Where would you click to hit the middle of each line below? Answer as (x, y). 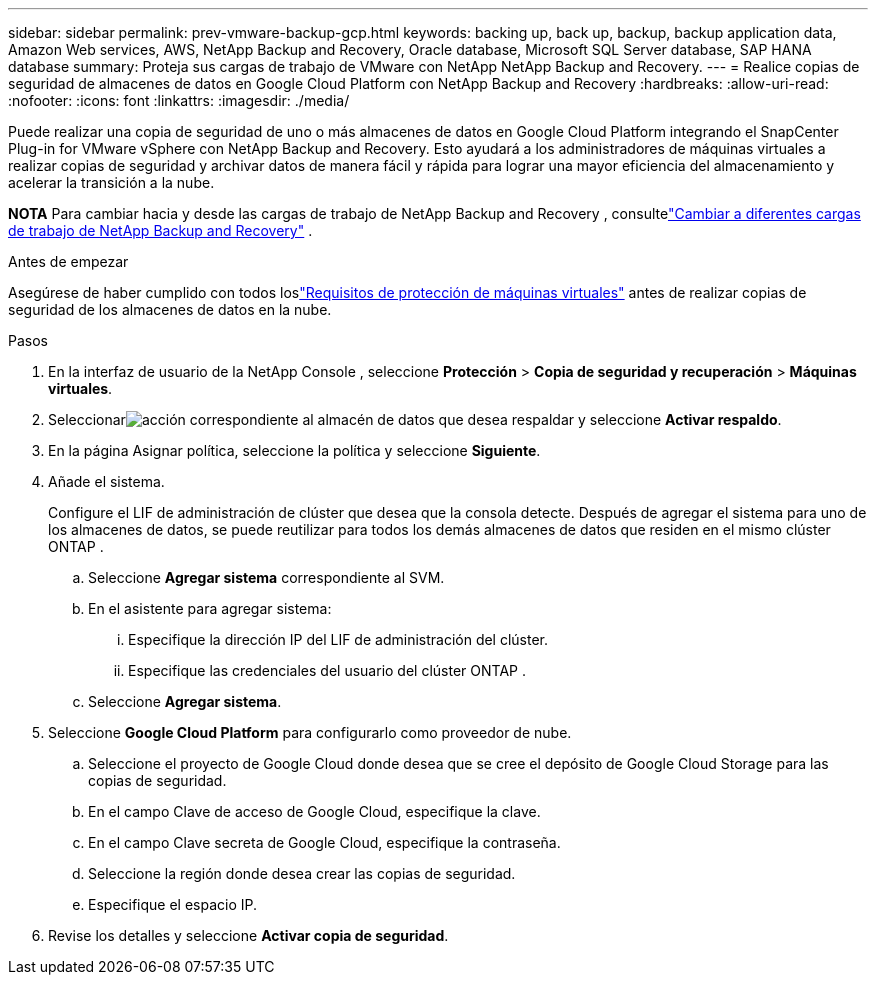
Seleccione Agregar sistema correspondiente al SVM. (266, 577)
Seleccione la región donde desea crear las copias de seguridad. (302, 873)
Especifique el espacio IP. (173, 904)
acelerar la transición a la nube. (111, 182)
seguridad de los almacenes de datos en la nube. (170, 309)
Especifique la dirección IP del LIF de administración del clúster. (338, 639)
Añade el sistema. (106, 481)
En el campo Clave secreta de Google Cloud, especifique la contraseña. (324, 842)
